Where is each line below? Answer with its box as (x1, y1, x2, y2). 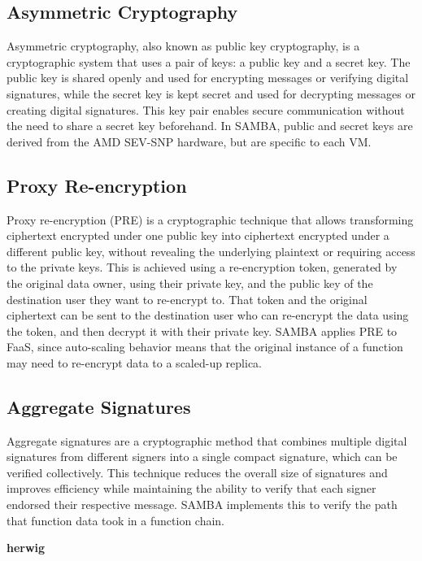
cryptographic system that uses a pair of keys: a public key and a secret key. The (7, 53, 411, 70)
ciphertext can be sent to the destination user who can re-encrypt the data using (7, 307, 409, 324)
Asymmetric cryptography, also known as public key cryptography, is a (7, 37, 360, 54)
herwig (7, 539, 46, 556)
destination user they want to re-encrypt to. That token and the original (7, 290, 368, 307)
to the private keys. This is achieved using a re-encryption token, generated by (7, 259, 398, 276)
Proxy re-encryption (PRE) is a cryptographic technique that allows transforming (7, 211, 414, 228)
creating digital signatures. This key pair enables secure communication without (7, 101, 405, 118)
